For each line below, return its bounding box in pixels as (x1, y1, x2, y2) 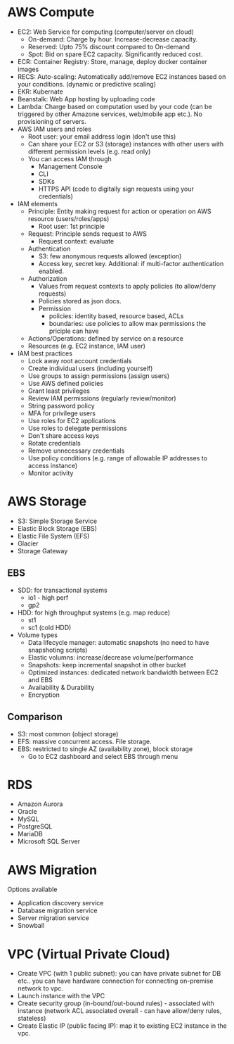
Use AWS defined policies (27, 379, 104, 387)
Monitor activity (27, 469, 74, 477)
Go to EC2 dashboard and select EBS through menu (27, 752, 178, 760)
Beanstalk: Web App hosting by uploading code (17, 94, 156, 103)
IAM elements (17, 199, 58, 208)
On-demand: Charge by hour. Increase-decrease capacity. (27, 34, 198, 43)
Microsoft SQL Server (17, 837, 81, 845)
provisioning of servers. (17, 117, 86, 125)
